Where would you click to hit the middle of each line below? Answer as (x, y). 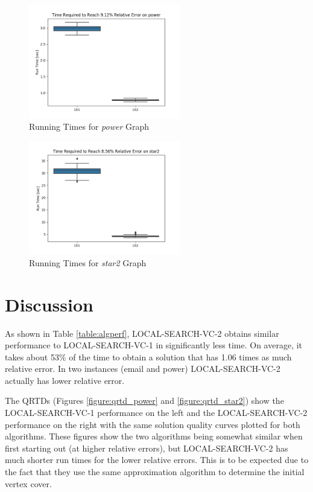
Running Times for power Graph (89, 126)
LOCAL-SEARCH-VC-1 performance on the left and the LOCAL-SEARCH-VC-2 (156, 413)
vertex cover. (28, 483)
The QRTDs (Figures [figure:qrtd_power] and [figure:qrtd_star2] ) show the (144, 401)
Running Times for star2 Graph (88, 262)
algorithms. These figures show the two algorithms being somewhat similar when (154, 436)
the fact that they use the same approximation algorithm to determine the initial (155, 472)
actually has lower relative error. (65, 380)
